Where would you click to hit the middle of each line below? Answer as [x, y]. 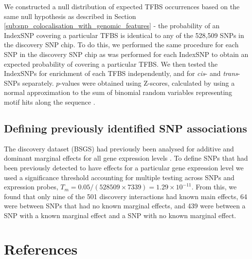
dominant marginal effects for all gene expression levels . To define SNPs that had [126, 158]
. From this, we [214, 187]
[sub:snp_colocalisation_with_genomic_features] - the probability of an [112, 26]
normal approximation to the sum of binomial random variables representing [118, 92]
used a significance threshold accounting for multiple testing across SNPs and [119, 177]
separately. [38, 83]
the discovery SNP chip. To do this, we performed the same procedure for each [121, 45]
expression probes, [31, 187]
